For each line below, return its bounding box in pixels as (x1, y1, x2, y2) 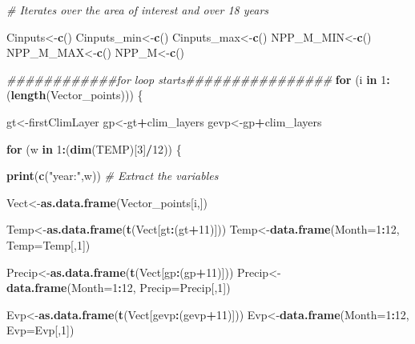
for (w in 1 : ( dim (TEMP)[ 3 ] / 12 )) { (6, 140, 182, 157)
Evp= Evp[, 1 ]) (6, 322, 75, 338)
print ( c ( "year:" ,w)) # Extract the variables (6, 167, 219, 184)
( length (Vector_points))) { (6, 86, 143, 103)
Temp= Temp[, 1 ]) (6, 236, 91, 253)
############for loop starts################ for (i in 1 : (6, 70, 390, 87)
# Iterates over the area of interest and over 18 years (6, 2, 269, 18)
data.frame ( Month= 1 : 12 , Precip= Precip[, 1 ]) (6, 279, 231, 296)
